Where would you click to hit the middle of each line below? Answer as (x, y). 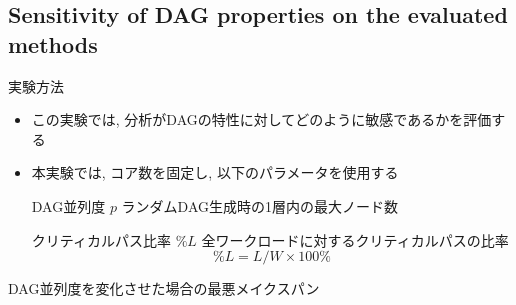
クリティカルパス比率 (101, 239)
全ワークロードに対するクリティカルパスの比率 (355, 239)
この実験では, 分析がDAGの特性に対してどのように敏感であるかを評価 (261, 119)
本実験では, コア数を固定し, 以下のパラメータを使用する (215, 172)
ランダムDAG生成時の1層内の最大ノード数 (259, 205)
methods (53, 43)
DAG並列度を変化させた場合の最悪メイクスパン (164, 288)
